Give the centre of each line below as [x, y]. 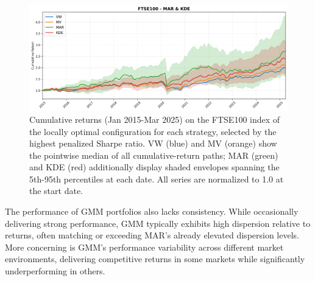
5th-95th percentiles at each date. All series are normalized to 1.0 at [157, 179]
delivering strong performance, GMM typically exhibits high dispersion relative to [158, 223]
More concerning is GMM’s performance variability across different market [144, 247]
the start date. [56, 191]
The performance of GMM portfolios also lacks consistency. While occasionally [152, 211]
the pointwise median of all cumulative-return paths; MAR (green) [154, 155]
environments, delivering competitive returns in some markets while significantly [155, 259]
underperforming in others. [55, 271]
